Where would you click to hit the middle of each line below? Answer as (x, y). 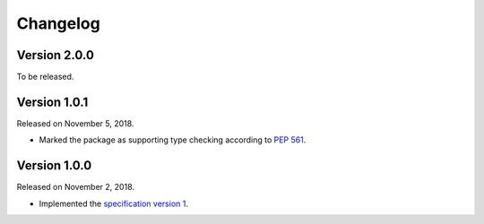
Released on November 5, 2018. (75, 123)
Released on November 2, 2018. (75, 187)
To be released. (45, 77)
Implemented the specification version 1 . (113, 203)
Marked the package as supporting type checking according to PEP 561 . (173, 140)
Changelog (58, 23)
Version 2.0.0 (55, 55)
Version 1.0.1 (52, 102)
